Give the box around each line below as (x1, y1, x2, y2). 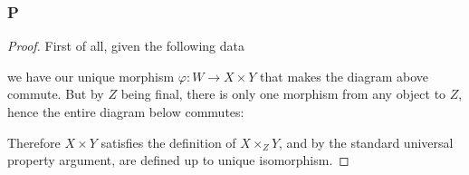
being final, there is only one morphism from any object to (120, 84, 446, 103)
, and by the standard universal (279, 132, 454, 151)
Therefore (7, 132, 61, 151)
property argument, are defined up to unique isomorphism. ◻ (7, 151, 349, 170)
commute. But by (7, 84, 104, 103)
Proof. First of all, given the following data (7, 36, 244, 55)
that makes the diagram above (260, 66, 429, 85)
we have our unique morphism (7, 66, 175, 85)
